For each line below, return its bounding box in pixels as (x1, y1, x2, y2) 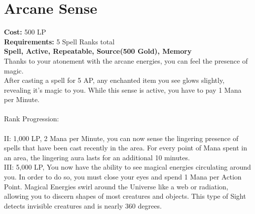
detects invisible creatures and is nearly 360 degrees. (4, 200, 162, 211)
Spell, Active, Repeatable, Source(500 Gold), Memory (4, 46, 192, 56)
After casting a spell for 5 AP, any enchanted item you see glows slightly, (4, 75, 225, 85)
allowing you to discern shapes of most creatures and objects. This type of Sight (4, 191, 246, 201)
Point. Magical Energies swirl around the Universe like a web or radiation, (4, 181, 228, 191)
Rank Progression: (4, 113, 59, 124)
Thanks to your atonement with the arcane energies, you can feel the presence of (4, 55, 248, 66)
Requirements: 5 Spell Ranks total (4, 36, 115, 46)
